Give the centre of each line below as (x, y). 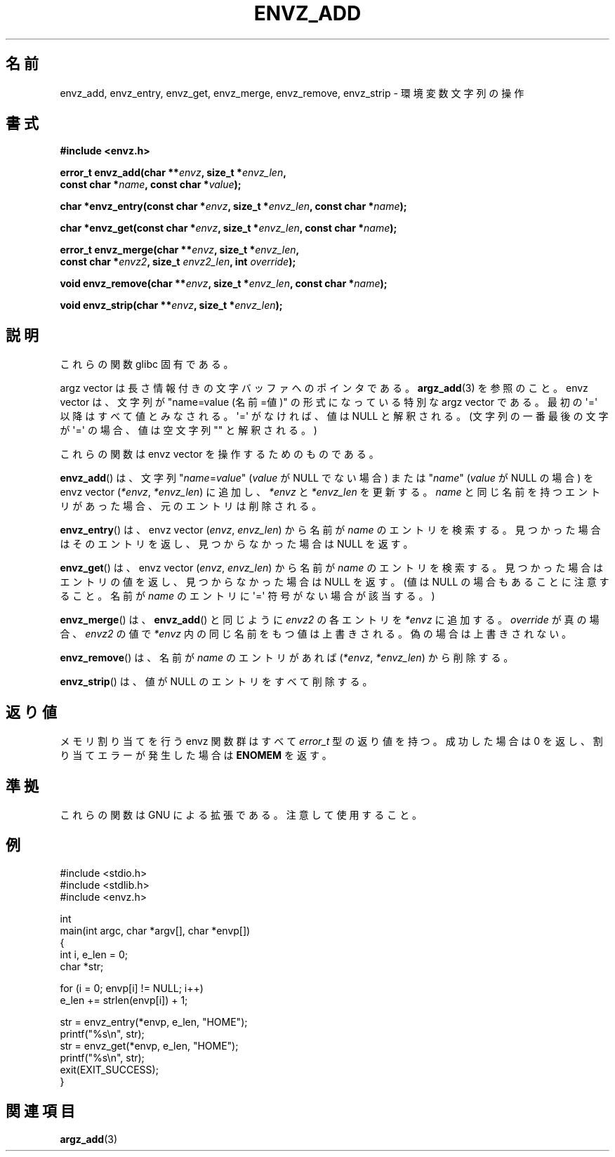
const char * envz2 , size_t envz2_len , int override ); (178, 262)
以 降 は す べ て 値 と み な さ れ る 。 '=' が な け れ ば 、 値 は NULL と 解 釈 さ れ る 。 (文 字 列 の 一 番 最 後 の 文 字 (334, 416)
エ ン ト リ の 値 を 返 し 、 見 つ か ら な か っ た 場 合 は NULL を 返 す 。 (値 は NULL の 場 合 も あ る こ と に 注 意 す (335, 582)
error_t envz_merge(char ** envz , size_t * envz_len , (180, 250)
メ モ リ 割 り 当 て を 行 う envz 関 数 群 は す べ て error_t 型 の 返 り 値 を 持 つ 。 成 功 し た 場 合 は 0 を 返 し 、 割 (331, 741)
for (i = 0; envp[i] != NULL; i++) (132, 988)
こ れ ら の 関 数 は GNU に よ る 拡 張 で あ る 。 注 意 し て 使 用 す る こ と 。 (241, 814)
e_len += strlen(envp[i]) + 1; (124, 1000)
